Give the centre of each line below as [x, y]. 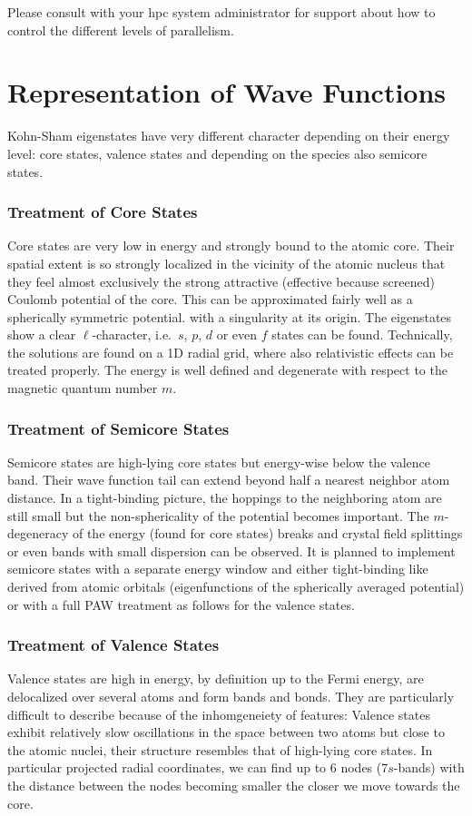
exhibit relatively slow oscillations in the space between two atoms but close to [226, 732]
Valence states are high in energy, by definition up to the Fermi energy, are [216, 678]
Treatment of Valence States [113, 645]
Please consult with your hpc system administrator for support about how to [221, 12]
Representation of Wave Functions [227, 92]
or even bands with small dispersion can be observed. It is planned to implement [231, 551]
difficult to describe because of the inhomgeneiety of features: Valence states [219, 714]
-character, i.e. [132, 334]
